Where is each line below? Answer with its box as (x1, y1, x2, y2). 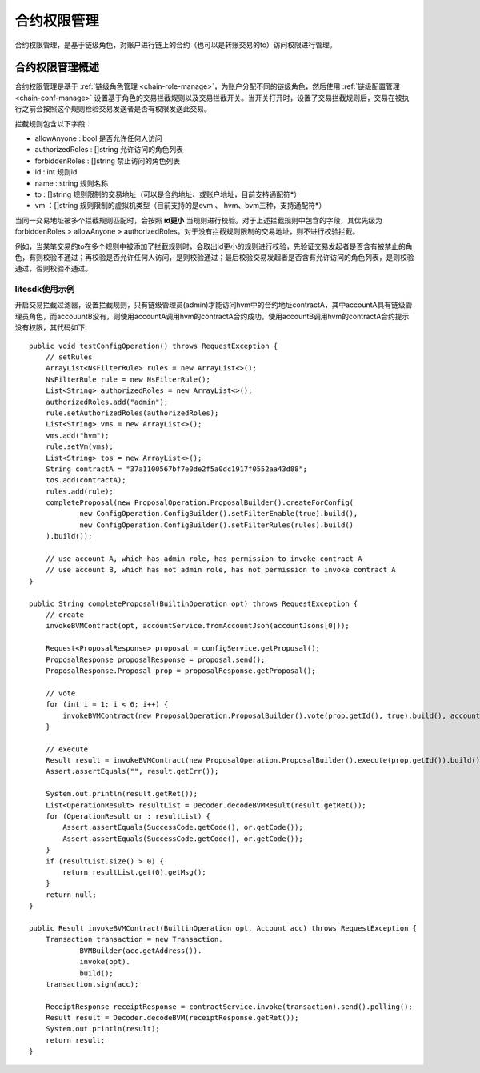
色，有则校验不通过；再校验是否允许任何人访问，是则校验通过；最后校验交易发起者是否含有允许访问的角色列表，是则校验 (14, 252, 414, 262)
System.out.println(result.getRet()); (45, 789, 198, 799)
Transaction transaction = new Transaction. (45, 935, 223, 944)
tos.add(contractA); (45, 476, 126, 485)
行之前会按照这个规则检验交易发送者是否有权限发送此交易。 (14, 104, 211, 114)
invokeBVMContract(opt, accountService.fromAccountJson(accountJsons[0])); (45, 621, 350, 631)
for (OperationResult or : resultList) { (45, 812, 211, 821)
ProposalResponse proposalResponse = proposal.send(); (45, 655, 266, 664)
